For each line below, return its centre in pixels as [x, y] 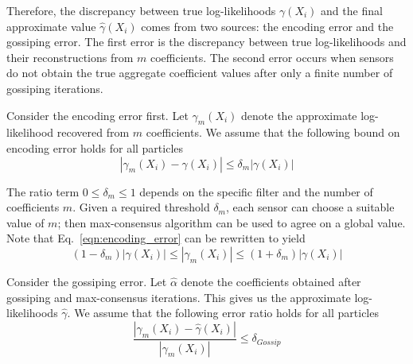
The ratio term [43, 191]
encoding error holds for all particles [95, 147]
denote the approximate [299, 115]
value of [25, 222]
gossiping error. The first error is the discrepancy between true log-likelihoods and [206, 42]
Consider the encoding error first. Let [97, 115]
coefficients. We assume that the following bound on [273, 132]
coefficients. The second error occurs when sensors [272, 57]
